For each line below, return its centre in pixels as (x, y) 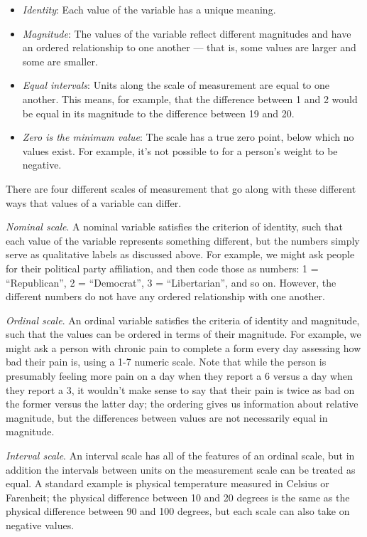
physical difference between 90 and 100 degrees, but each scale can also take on (178, 511)
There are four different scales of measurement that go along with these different (181, 188)
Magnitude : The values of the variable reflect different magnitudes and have (187, 33)
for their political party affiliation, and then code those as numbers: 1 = (162, 268)
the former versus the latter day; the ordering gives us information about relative (182, 404)
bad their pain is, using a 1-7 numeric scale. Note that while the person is (166, 362)
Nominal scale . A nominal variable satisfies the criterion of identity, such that (174, 227)
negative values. (40, 525)
